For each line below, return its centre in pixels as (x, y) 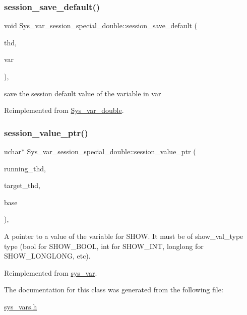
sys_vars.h (21, 306)
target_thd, (22, 185)
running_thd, (25, 168)
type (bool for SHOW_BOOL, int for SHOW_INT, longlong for (104, 246)
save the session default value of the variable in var (83, 93)
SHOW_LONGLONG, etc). (47, 256)
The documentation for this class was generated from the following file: (114, 290)
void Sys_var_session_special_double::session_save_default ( (101, 25)
